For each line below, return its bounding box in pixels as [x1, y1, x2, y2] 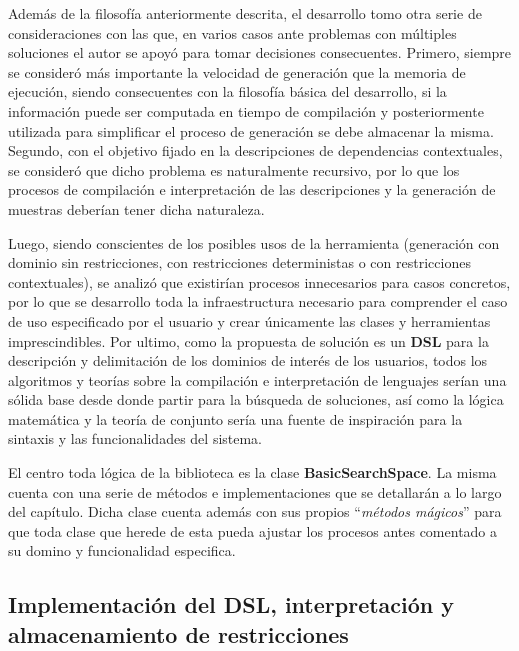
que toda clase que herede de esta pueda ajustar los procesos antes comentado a [8, 520, 498, 541]
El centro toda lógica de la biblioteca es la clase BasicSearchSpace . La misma [8, 462, 497, 483]
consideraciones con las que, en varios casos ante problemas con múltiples [8, 22, 457, 43]
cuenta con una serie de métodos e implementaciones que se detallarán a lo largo [8, 481, 502, 502]
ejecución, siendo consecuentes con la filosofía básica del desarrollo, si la [8, 81, 447, 102]
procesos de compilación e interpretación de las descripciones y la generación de [8, 179, 496, 200]
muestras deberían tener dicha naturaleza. [8, 198, 265, 219]
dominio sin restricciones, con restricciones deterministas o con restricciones [8, 252, 471, 273]
